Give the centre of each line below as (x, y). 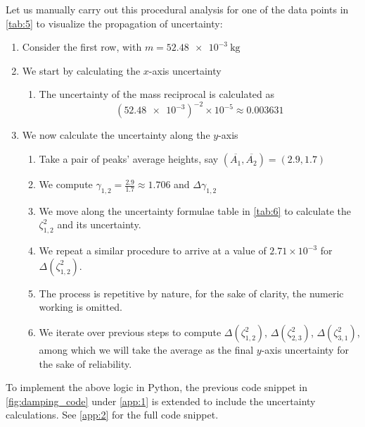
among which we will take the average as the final (146, 350)
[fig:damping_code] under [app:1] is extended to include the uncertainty (161, 401)
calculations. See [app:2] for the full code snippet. (112, 415)
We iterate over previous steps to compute (130, 332)
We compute (66, 184)
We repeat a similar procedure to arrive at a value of (153, 250)
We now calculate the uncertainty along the (116, 135)
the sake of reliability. (85, 363)
